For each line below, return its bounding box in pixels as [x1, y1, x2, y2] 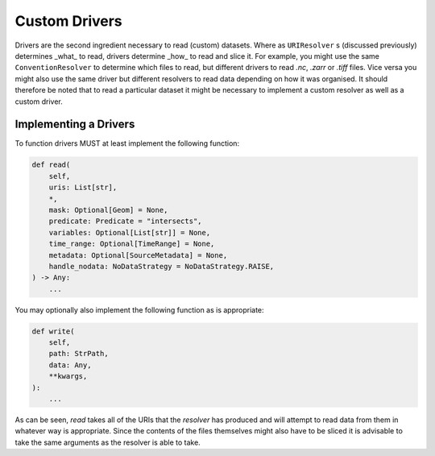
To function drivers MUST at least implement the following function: [14, 139, 240, 148]
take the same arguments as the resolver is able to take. [14, 437, 201, 447]
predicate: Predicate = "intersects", [48, 217, 202, 226]
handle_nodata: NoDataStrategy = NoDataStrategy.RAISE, [48, 262, 275, 271]
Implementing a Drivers [14, 118, 135, 131]
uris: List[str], [48, 183, 118, 193]
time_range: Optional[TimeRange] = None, [48, 239, 215, 249]
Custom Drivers [14, 12, 122, 30]
